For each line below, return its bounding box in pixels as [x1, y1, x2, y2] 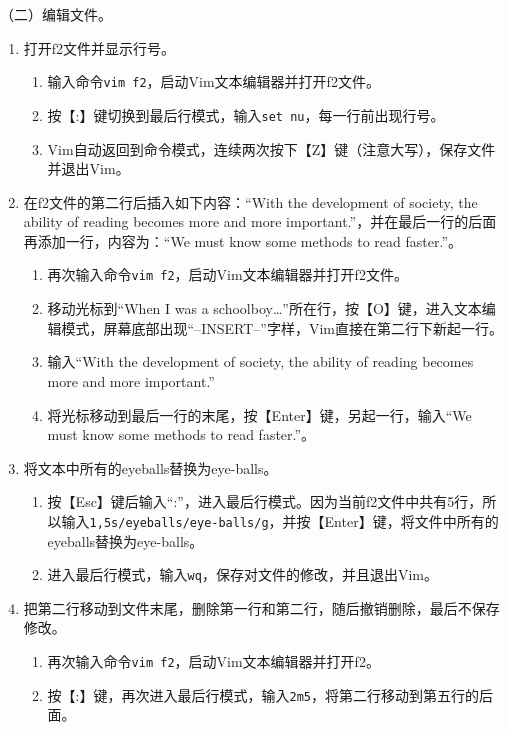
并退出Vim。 [47, 158, 130, 179]
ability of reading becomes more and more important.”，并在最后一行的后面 [23, 211, 497, 232]
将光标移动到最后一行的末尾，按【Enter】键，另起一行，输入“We [47, 404, 472, 425]
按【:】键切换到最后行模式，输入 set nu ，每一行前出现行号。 [47, 104, 445, 125]
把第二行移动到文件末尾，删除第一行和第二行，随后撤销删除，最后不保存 [23, 597, 500, 618]
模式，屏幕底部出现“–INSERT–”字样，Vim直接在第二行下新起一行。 [61, 317, 503, 338]
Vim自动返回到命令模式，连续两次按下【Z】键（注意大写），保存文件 [47, 138, 496, 159]
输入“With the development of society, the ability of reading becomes [47, 351, 474, 372]
